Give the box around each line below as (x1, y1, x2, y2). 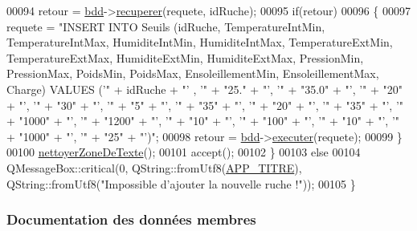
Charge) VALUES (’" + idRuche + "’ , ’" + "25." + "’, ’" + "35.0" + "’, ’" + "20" (6, 80, 403, 97)
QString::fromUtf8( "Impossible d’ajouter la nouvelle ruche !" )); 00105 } (6, 175, 356, 192)
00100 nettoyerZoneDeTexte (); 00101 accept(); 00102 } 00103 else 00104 (6, 144, 361, 160)
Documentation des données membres (6, 209, 256, 229)
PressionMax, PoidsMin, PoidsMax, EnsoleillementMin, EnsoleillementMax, (6, 65, 379, 82)
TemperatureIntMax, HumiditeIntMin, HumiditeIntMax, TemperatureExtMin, (6, 34, 393, 51)
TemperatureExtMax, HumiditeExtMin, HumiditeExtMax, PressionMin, (6, 49, 364, 66)
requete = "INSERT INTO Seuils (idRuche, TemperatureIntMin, (6, 18, 325, 34)
